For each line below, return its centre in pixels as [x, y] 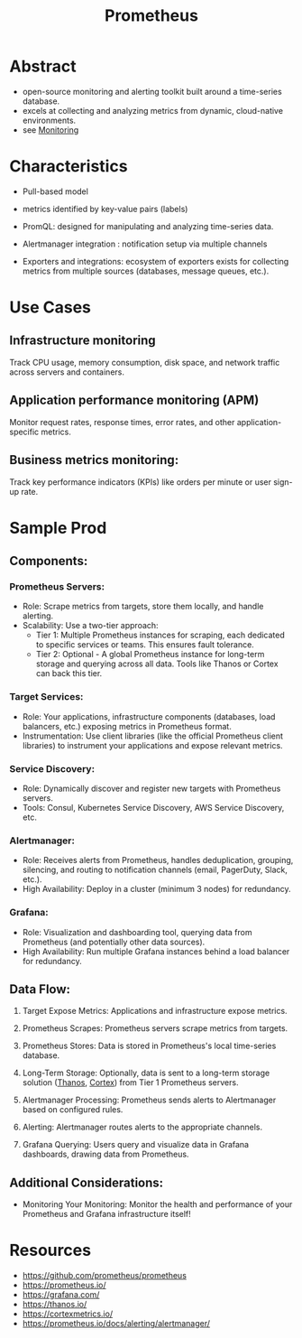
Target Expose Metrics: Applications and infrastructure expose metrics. [155, 1011]
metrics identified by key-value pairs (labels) [105, 209]
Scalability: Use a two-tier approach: [91, 626]
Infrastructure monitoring [82, 341]
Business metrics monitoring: [94, 460]
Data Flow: [40, 989]
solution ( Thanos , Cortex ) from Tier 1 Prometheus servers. [130, 1082]
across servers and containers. [67, 372]
